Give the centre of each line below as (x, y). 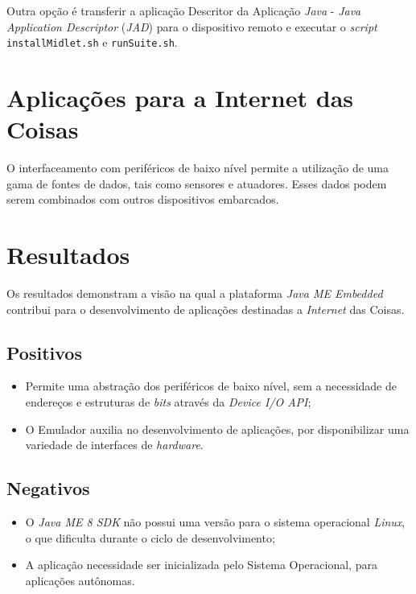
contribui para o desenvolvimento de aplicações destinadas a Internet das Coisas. (206, 309)
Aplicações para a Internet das (180, 98)
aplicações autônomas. (80, 580)
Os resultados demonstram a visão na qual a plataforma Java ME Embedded (195, 293)
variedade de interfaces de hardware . (114, 445)
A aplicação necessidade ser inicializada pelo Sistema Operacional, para (201, 565)
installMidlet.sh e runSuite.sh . (92, 42)
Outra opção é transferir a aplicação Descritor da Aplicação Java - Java (184, 10)
